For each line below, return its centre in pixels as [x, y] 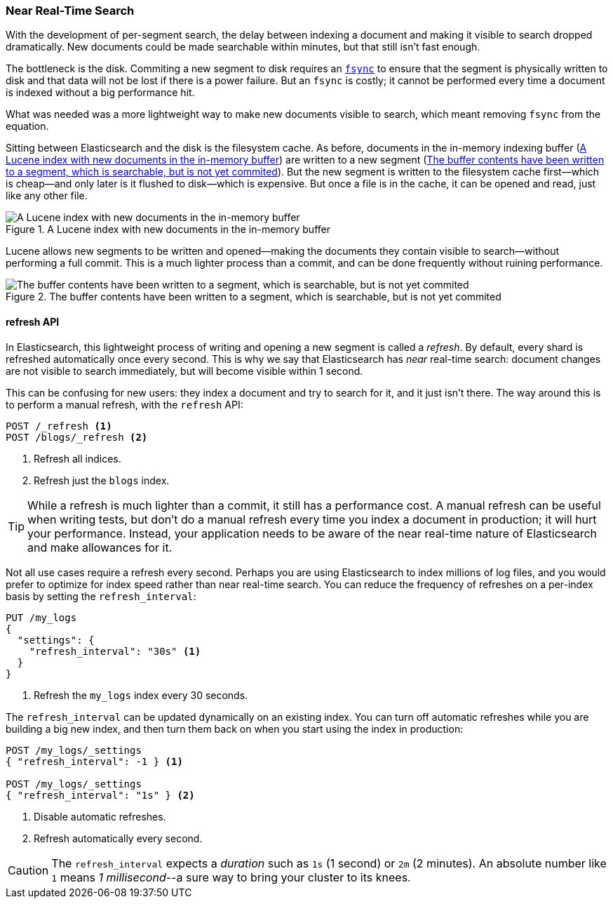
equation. [27, 126]
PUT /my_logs [41, 617]
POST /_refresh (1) [59, 426]
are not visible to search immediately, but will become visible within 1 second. [184, 371]
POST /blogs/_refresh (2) [77, 437]
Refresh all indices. [78, 458]
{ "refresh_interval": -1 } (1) [94, 761]
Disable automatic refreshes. [100, 816]
